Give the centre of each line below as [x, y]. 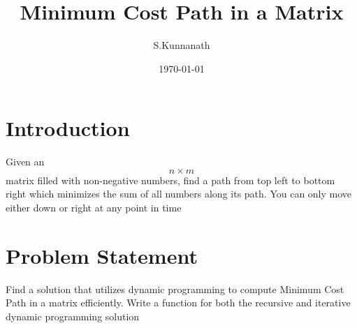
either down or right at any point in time [94, 208]
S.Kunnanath [182, 45]
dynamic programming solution [73, 316]
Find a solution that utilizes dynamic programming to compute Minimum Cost [175, 289]
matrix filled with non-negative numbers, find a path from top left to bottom [170, 180]
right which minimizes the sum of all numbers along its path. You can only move [179, 194]
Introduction [68, 128]
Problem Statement [102, 255]
